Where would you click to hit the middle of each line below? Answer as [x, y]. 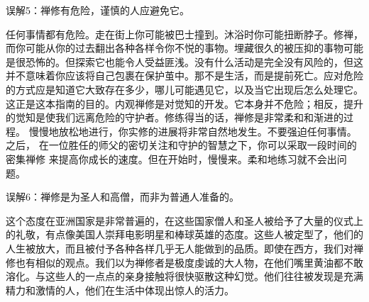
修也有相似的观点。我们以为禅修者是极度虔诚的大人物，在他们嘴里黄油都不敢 [184, 262]
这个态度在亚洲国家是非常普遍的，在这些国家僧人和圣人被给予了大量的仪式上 [184, 220]
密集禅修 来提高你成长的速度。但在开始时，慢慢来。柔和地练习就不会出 [171, 158]
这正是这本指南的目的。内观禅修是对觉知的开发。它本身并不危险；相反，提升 [184, 103]
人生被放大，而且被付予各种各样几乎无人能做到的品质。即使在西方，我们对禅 [184, 248]
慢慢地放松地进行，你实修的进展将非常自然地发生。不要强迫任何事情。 [193, 131]
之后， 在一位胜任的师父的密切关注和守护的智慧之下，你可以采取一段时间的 [181, 145]
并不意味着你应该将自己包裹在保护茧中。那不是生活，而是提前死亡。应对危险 [184, 75]
